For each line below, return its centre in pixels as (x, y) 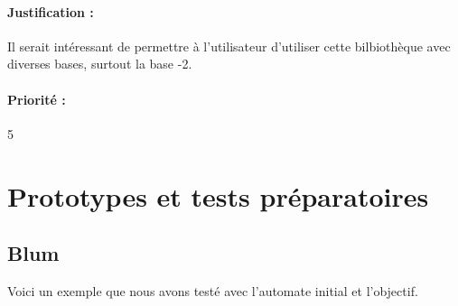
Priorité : (37, 99)
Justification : (51, 11)
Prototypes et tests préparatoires (218, 195)
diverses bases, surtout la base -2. (100, 64)
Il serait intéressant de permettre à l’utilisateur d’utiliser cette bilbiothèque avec (229, 46)
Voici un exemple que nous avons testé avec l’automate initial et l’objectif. (213, 290)
